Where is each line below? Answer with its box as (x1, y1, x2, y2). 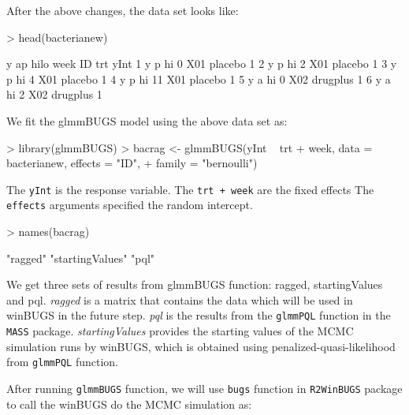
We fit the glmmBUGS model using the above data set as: (6, 112, 288, 129)
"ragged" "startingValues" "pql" (6, 249, 155, 266)
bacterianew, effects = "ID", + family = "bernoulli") (6, 155, 258, 171)
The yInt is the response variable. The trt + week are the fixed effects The (6, 181, 374, 197)
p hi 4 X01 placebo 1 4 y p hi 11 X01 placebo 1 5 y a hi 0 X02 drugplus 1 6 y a (6, 70, 391, 87)
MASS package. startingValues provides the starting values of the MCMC (6, 323, 354, 339)
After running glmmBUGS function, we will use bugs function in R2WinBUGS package (6, 380, 403, 396)
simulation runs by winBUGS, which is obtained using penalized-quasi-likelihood (6, 338, 396, 354)
